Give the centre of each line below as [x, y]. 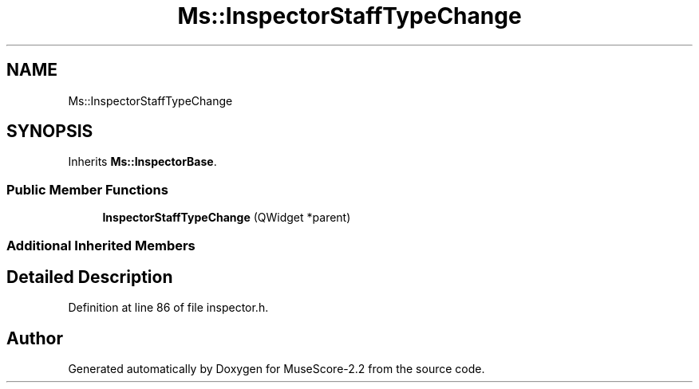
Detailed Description [90, 277]
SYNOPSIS [50, 132]
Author [35, 338]
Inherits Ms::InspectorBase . [142, 162]
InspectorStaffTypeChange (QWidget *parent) [227, 218]
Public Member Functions [87, 189]
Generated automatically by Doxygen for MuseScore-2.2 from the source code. [276, 369]
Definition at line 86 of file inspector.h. [168, 308]
